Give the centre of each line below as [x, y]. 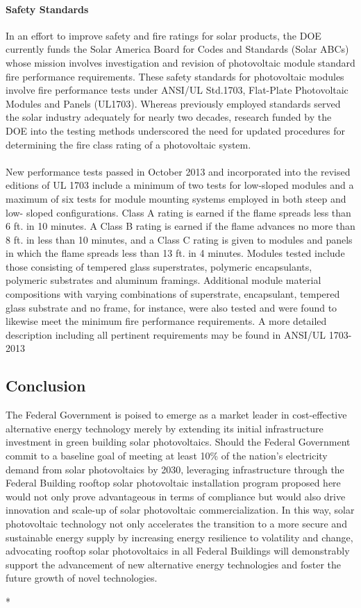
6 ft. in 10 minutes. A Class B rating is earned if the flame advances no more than [180, 226]
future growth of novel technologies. [82, 578]
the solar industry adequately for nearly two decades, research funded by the [169, 117]
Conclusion [46, 386]
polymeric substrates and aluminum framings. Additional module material [163, 280]
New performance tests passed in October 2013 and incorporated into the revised [178, 171]
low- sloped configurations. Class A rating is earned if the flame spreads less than [178, 212]
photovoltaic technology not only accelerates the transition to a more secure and [176, 523]
